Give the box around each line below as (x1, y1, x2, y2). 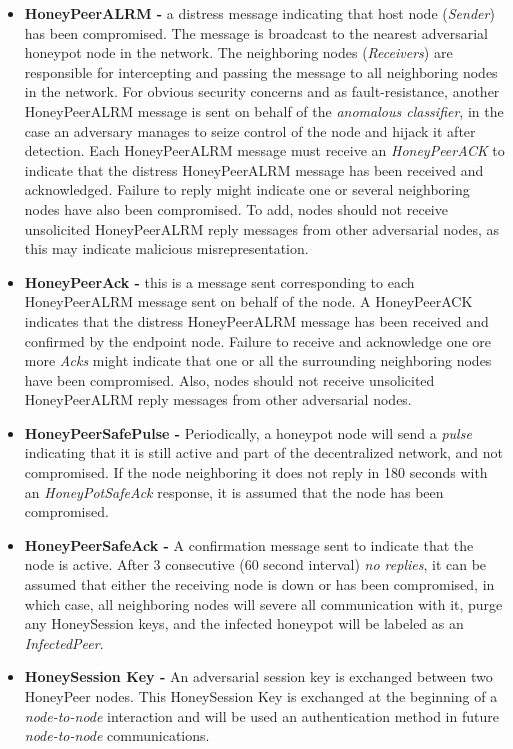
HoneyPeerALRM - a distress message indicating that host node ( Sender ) (24, 3, 495, 23)
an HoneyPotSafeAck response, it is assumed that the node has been (24, 481, 444, 502)
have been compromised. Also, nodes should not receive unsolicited (24, 369, 435, 390)
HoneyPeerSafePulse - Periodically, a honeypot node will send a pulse (24, 422, 472, 443)
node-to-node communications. (24, 725, 210, 746)
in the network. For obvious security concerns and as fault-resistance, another (24, 81, 500, 102)
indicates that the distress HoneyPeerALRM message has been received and (24, 310, 489, 331)
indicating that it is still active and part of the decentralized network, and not (24, 442, 504, 463)
